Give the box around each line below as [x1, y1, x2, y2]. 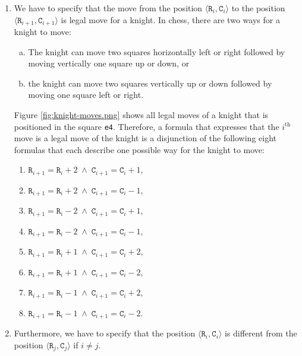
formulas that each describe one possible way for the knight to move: [14, 143, 265, 155]
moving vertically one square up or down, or [28, 57, 190, 69]
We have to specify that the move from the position [14, 2, 203, 14]
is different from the [224, 327, 297, 339]
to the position [231, 2, 285, 14]
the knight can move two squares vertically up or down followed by [28, 77, 272, 89]
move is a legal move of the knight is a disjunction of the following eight [14, 132, 277, 144]
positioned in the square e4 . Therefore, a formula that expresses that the [14, 120, 279, 132]
